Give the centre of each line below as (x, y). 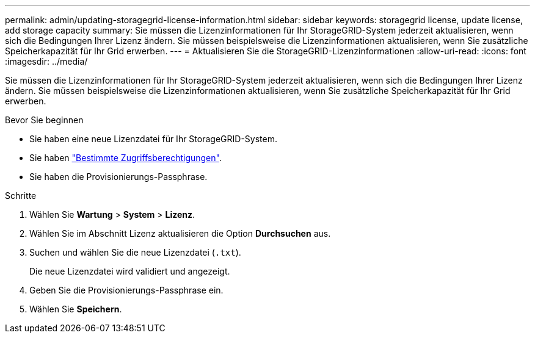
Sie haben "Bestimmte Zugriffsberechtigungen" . (126, 158)
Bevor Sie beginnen (44, 120)
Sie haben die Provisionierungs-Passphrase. (118, 177)
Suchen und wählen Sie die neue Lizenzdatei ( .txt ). (135, 252)
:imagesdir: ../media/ (46, 61)
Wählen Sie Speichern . (76, 309)
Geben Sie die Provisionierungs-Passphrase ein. (126, 290)
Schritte (21, 196)
